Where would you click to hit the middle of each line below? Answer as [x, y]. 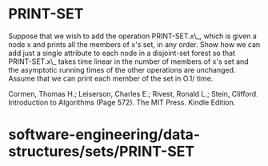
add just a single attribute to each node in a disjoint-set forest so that [122, 53]
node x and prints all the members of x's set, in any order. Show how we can [134, 44]
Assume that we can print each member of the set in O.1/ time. [111, 78]
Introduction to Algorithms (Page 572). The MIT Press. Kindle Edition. [122, 102]
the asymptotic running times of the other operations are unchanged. [122, 69]
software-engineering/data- [104, 134]
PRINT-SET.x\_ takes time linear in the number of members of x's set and [129, 61]
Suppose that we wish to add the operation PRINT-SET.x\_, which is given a [133, 36]
